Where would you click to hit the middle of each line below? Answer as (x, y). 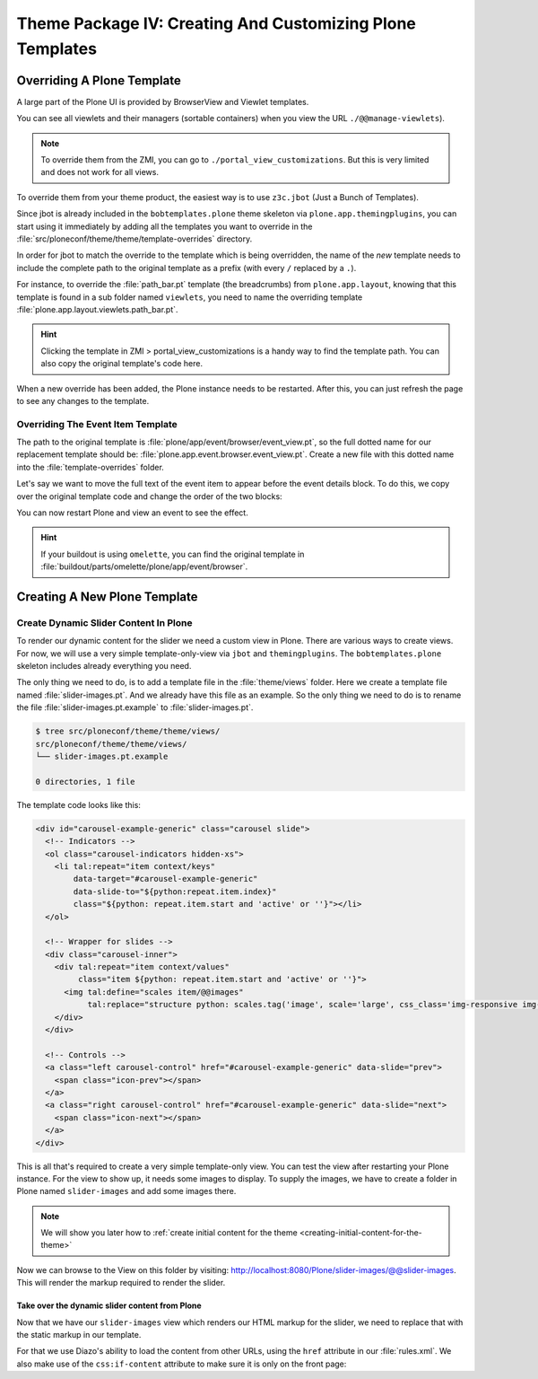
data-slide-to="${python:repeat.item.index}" (175, 892)
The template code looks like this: (78, 804)
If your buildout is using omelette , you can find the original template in (173, 554)
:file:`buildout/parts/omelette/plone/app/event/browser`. (144, 567)
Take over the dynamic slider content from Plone (109, 1305)
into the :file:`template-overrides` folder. (91, 467)
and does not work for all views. (100, 172)
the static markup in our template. (79, 1335)
